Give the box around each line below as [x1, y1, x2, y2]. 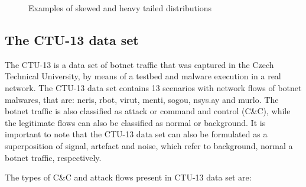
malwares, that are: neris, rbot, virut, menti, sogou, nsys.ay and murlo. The [5, 93, 279, 105]
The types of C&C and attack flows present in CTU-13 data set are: [5, 171, 252, 183]
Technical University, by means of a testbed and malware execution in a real [5, 70, 281, 82]
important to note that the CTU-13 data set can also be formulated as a [5, 128, 268, 140]
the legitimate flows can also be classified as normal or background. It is [5, 116, 266, 128]
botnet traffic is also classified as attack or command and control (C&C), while [5, 105, 291, 117]
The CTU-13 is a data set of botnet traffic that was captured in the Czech [5, 58, 274, 70]
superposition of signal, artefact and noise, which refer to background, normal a [5, 139, 293, 151]
